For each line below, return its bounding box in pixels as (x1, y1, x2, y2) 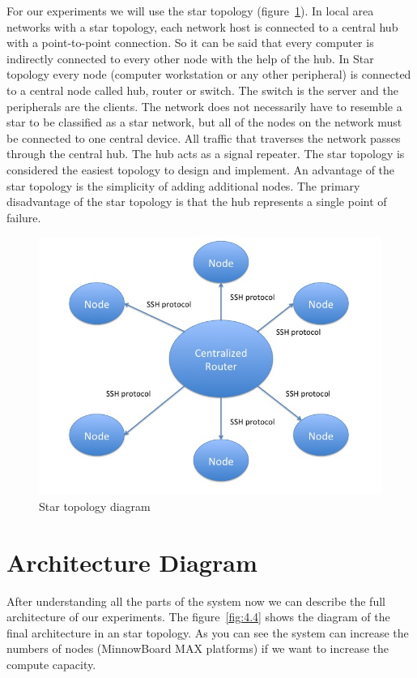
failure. (6, 208, 41, 225)
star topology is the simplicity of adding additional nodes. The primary (6, 177, 360, 194)
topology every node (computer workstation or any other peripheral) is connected (6, 66, 411, 83)
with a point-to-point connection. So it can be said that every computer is (6, 34, 374, 51)
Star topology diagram (39, 497, 151, 514)
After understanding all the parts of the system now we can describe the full (6, 592, 385, 609)
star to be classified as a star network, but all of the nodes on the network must (6, 114, 402, 131)
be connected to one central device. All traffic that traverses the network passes (6, 129, 401, 146)
